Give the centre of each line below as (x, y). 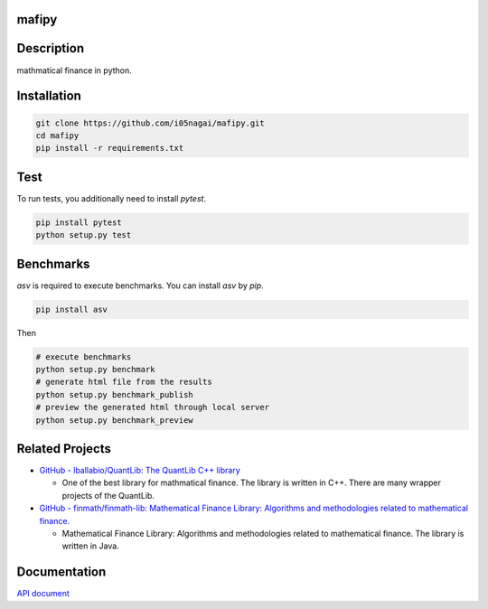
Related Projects (64, 449)
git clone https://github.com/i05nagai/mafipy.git (150, 123)
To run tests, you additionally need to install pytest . (112, 198)
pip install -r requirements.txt (110, 148)
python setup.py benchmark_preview (114, 420)
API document (43, 594)
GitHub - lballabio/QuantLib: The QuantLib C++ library (140, 471)
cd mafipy (57, 135)
